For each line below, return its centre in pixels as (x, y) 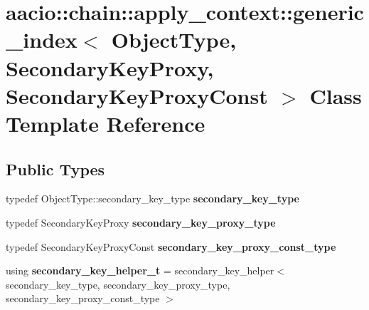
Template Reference (106, 123)
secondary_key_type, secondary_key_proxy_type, (118, 284)
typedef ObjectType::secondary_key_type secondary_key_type (153, 198)
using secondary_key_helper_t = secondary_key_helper (140, 270)
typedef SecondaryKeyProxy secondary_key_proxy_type (141, 222)
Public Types (55, 169)
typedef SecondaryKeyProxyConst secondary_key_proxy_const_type (171, 246)
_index (42, 40)
